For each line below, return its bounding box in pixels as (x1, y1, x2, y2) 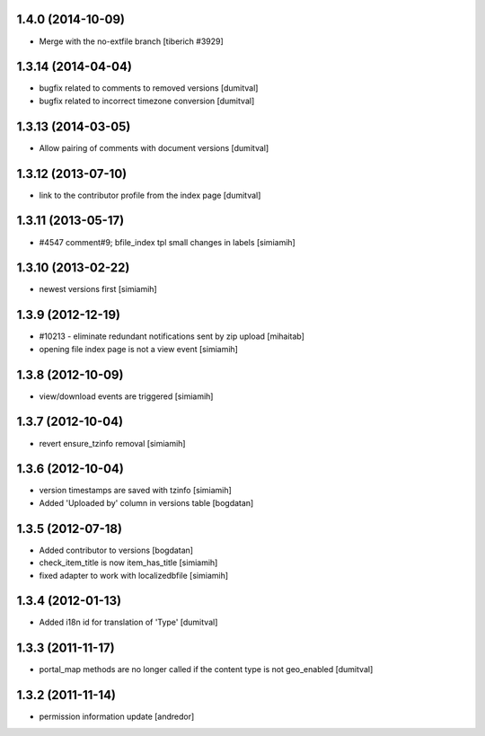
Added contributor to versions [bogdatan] (39, 545, 193, 555)
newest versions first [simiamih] (39, 284, 157, 295)
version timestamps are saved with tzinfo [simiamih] (39, 485, 233, 496)
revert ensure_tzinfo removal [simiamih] (39, 438, 186, 448)
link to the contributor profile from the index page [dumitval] (39, 190, 261, 200)
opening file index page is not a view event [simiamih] (39, 343, 238, 354)
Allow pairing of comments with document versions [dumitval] (39, 142, 269, 153)
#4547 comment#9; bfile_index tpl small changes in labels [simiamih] (39, 236, 295, 247)
